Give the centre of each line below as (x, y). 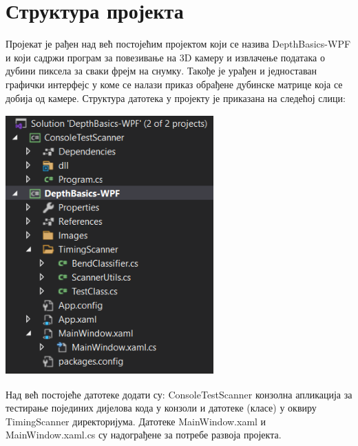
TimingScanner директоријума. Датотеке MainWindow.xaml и (136, 421)
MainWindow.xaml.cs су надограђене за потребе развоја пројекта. (144, 435)
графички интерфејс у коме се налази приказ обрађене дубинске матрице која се (174, 84)
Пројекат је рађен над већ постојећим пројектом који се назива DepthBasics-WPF (178, 44)
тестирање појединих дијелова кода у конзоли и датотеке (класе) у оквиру (161, 408)
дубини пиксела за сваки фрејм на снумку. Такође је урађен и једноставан (161, 71)
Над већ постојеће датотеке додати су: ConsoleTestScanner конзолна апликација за (179, 394)
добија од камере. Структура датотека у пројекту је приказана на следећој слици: (176, 98)
